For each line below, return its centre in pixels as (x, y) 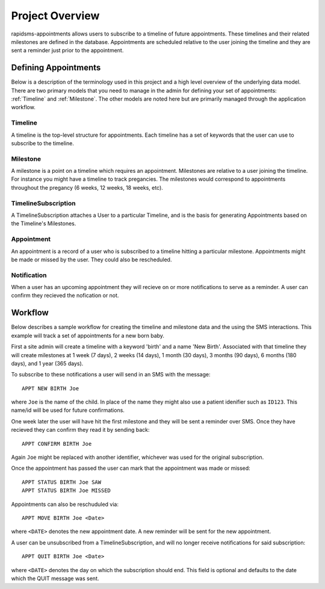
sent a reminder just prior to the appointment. (67, 51)
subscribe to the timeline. (43, 143)
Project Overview (55, 16)
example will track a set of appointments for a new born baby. (88, 335)
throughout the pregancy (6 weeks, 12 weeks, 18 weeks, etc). (87, 187)
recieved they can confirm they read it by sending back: (80, 430)
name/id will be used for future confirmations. (68, 410)
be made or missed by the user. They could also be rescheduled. (91, 260)
